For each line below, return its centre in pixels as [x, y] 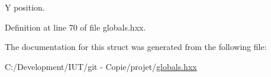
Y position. [25, 7]
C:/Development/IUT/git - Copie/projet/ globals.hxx [101, 66]
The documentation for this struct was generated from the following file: [136, 47]
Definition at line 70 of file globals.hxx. [75, 27]
